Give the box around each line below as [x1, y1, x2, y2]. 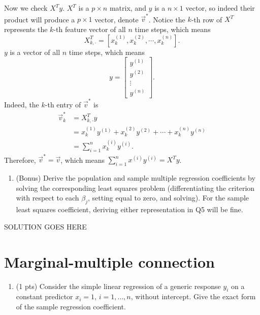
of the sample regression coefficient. [16, 301, 126, 311]
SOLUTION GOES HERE [4, 221, 87, 232]
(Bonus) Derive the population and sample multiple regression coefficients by [16, 173, 255, 183]
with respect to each [16, 192, 79, 203]
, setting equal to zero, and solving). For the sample [87, 192, 249, 203]
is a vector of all [10, 46, 60, 57]
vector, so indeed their [185, 3, 255, 13]
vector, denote [94, 14, 139, 24]
